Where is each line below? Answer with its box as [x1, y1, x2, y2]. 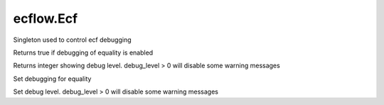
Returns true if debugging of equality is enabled [13, 48, 154, 57]
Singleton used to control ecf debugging [13, 35, 132, 44]
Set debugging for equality [13, 74, 92, 83]
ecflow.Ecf [13, 11, 78, 26]
